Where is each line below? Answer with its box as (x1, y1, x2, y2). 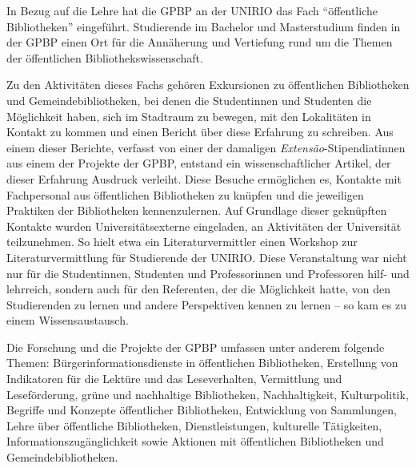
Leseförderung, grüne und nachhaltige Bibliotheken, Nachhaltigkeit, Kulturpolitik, (6, 385, 409, 402)
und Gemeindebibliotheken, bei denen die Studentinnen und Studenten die (6, 91, 372, 108)
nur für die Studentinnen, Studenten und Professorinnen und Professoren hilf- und (6, 264, 410, 281)
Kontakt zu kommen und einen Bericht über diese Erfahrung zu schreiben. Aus (6, 123, 394, 140)
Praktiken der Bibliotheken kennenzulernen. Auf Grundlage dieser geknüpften (6, 202, 387, 219)
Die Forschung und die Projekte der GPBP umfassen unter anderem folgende (6, 338, 385, 355)
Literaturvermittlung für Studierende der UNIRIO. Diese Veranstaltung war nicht (6, 248, 407, 265)
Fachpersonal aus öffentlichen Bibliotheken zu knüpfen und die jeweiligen (6, 186, 364, 203)
